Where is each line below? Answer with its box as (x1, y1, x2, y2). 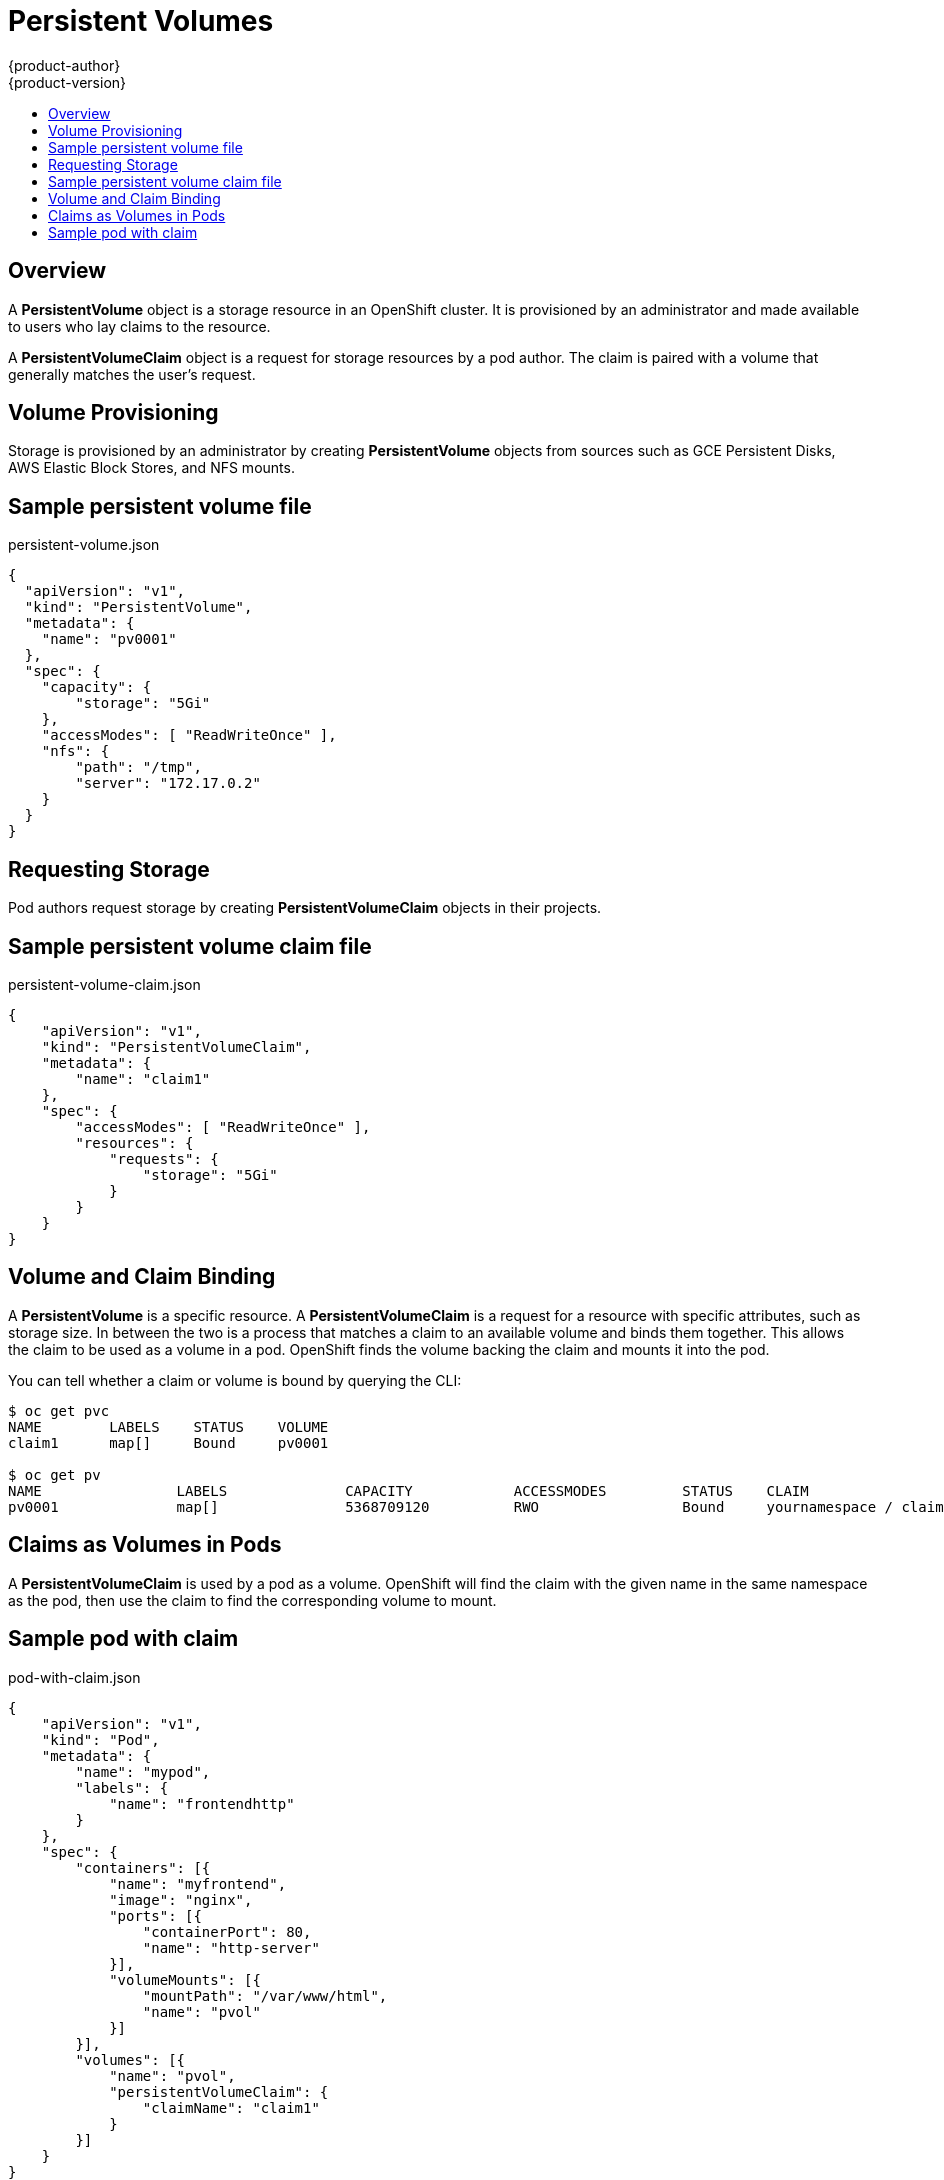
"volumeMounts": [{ (109, 1971, 261, 1988)
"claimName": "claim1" (142, 2099, 320, 2116)
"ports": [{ (109, 1907, 202, 1924)
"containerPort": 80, (142, 1923, 312, 1940)
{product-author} (8, 56, 121, 74)
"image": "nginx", (109, 1891, 253, 1908)
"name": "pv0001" (41, 631, 177, 648)
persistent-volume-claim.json (8, 975, 201, 993)
